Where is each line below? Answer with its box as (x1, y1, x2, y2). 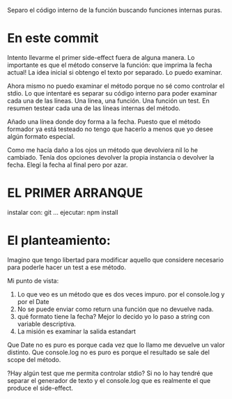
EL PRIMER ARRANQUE (7, 185, 144, 201)
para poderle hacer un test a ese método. (7, 263, 127, 271)
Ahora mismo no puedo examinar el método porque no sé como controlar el (7, 82, 225, 90)
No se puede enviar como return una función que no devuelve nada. (17, 305, 214, 313)
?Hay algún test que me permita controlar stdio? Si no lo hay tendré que (7, 369, 213, 377)
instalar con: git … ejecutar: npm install (7, 208, 118, 216)
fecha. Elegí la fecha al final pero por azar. (7, 160, 128, 169)
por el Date (17, 297, 50, 306)
